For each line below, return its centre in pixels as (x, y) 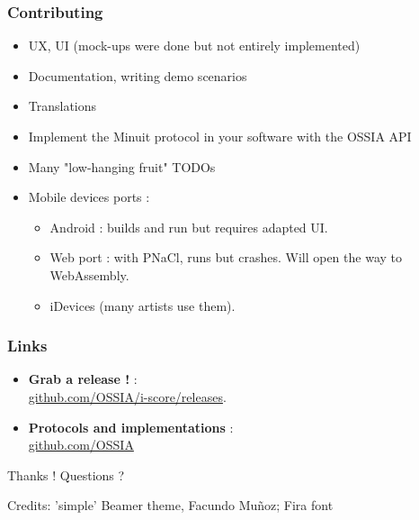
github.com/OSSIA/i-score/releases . (127, 396)
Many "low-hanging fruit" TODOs (122, 166)
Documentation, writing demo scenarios (138, 75)
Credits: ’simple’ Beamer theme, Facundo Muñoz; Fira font (170, 505)
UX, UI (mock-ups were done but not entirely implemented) (194, 46)
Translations (62, 106)
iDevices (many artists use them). (143, 305)
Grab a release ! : (83, 379)
